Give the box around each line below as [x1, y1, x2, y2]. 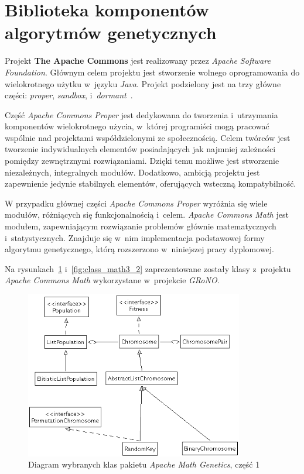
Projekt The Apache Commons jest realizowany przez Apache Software [5, 54, 271, 67]
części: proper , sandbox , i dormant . [5, 89, 133, 101]
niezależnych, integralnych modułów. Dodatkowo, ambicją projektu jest [5, 166, 260, 178]
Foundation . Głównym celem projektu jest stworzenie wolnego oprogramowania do [5, 66, 300, 78]
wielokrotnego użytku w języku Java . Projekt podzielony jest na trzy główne [5, 77, 281, 90]
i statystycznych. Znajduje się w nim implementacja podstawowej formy [5, 231, 265, 243]
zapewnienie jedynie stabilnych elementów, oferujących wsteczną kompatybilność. [5, 177, 296, 190]
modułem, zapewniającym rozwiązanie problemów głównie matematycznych [5, 220, 276, 232]
